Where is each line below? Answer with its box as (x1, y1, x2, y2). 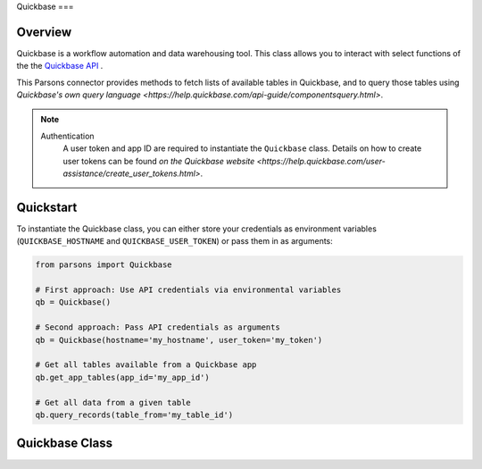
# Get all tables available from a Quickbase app (35, 360, 257, 370)
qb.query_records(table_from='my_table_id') (35, 410, 234, 420)
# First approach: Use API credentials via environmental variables (35, 285, 342, 295)
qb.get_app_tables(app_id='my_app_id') (35, 372, 210, 382)
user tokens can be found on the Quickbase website (62, 155, 255, 166)
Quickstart (16, 199, 78, 214)
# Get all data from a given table (35, 398, 191, 407)
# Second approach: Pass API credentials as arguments (35, 322, 280, 332)
